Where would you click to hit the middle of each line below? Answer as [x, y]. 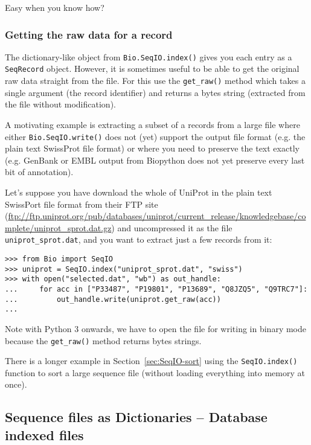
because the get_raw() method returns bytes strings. [103, 340]
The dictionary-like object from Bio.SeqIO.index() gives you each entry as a [149, 56]
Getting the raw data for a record [89, 34]
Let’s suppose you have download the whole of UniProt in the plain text [139, 192]
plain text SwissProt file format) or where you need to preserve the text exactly [152, 148]
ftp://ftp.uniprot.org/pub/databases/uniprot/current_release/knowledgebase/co [157, 216]
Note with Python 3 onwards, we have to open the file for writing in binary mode [155, 328]
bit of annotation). [39, 172]
